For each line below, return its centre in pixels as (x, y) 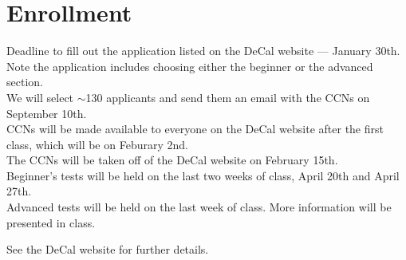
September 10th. (47, 113)
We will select (40, 97)
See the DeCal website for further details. (108, 249)
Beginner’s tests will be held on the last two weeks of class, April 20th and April (203, 175)
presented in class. (51, 222)
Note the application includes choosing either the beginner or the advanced (190, 66)
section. (25, 82)
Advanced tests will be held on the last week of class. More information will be (199, 207)
